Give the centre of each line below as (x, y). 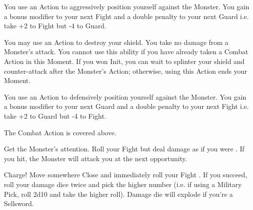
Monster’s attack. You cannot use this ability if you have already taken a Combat (126, 52)
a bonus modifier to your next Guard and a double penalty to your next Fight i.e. (126, 106)
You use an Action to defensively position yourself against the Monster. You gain (125, 96)
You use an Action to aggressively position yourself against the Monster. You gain (127, 6)
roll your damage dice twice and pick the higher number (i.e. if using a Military (123, 184)
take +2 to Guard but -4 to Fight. (55, 115)
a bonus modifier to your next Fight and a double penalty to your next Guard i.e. (126, 16)
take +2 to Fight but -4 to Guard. (55, 26)
